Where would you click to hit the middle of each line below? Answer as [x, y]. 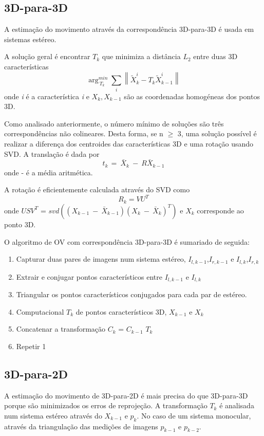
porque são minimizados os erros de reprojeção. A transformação [106, 405]
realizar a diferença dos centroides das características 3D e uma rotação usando [129, 143]
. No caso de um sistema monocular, [194, 415]
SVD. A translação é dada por [52, 153]
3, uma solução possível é [217, 133]
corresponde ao [220, 210]
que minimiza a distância [141, 56]
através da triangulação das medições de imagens [81, 426]
